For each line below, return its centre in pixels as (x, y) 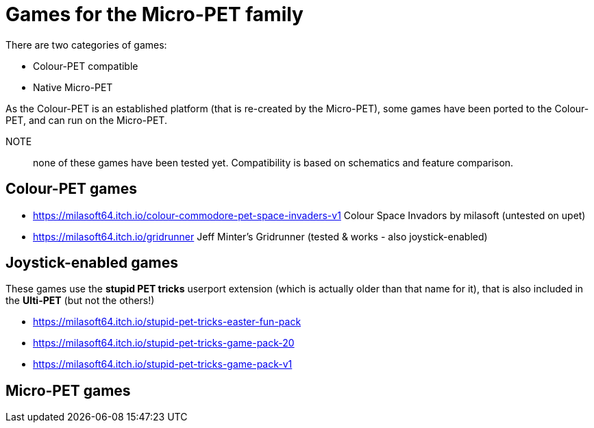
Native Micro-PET (73, 87)
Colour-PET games (71, 189)
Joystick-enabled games (92, 263)
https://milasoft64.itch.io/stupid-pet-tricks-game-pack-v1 (163, 364)
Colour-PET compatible (86, 66)
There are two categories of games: (86, 45)
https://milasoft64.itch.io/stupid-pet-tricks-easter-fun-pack (167, 322)
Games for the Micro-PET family (154, 14)
